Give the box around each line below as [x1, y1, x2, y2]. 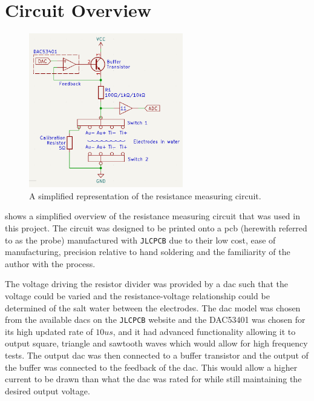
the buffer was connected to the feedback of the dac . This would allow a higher [5, 360, 298, 373]
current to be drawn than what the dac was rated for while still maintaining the [5, 373, 302, 385]
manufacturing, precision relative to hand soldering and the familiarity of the [5, 245, 290, 258]
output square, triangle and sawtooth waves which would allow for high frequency [5, 337, 308, 350]
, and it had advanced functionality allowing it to [113, 325, 296, 337]
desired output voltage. [5, 384, 90, 397]
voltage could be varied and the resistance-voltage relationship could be [5, 290, 270, 302]
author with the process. [5, 257, 96, 270]
